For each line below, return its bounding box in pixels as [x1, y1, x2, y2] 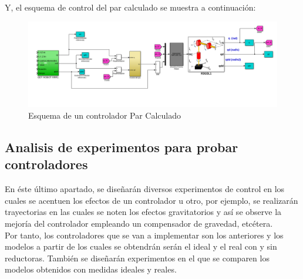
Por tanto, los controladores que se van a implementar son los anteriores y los [5, 228, 284, 241]
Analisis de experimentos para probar [5, 137, 238, 156]
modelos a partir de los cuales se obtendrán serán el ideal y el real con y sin [5, 240, 277, 253]
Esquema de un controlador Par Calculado [28, 109, 181, 121]
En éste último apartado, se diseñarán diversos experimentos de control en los [5, 183, 285, 195]
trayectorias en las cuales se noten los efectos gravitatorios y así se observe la [5, 206, 282, 218]
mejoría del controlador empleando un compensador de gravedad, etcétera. [5, 217, 273, 229]
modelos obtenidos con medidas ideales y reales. [5, 263, 177, 275]
